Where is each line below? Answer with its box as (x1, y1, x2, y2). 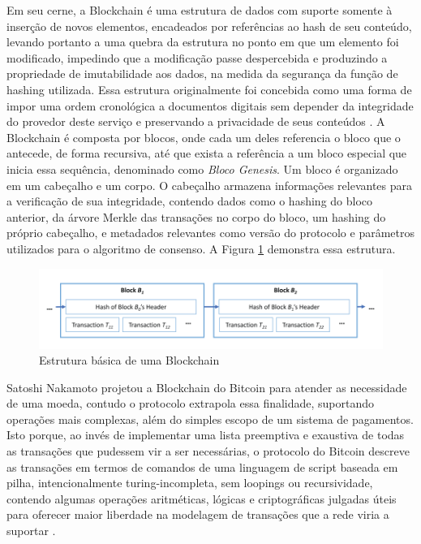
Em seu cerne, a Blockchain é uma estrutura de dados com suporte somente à (6, 2, 393, 18)
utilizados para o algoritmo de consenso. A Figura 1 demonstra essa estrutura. (6, 240, 396, 257)
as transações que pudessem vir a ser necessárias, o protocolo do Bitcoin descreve (6, 443, 410, 460)
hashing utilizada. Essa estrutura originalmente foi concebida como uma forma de (6, 80, 412, 97)
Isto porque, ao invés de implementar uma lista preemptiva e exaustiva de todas (6, 426, 405, 443)
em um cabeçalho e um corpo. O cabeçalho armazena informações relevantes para (6, 176, 413, 193)
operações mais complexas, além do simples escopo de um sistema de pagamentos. (6, 410, 414, 427)
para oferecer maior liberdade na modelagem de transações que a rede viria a (6, 506, 389, 523)
